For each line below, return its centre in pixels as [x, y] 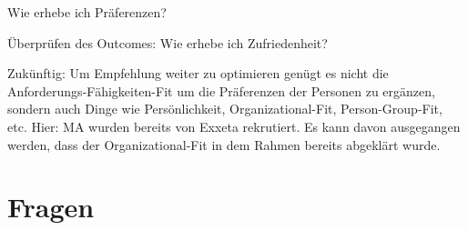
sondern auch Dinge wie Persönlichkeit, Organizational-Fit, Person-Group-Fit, [225, 109]
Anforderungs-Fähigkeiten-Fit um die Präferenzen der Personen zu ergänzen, [221, 90]
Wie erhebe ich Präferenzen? [87, 12]
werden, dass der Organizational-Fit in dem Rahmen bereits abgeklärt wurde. [224, 144]
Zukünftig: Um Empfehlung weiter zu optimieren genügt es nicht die [198, 73]
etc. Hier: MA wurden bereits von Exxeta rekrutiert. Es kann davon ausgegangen [234, 126]
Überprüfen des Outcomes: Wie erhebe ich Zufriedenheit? [168, 42]
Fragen [51, 207]
